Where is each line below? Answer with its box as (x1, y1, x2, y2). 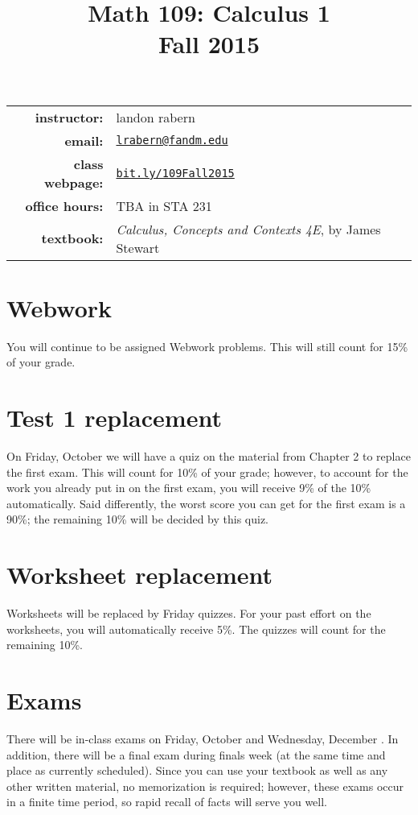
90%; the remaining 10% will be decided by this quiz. (6, 511, 269, 527)
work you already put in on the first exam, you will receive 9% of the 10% (6, 479, 371, 496)
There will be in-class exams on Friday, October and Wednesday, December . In (6, 730, 399, 747)
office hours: (25, 196, 104, 215)
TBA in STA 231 (116, 196, 212, 215)
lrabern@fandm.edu (116, 134, 228, 147)
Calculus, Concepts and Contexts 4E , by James (116, 219, 381, 238)
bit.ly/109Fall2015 (116, 166, 235, 180)
